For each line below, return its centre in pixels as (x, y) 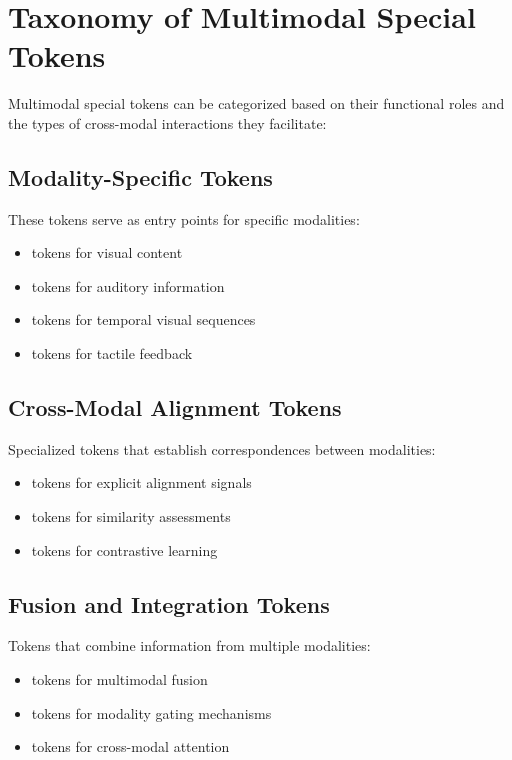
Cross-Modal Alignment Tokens (175, 407)
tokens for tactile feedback (112, 353)
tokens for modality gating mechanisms (151, 712)
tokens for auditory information (128, 285)
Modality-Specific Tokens (140, 176)
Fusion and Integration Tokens (169, 603)
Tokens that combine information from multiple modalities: (189, 645)
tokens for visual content (107, 252)
